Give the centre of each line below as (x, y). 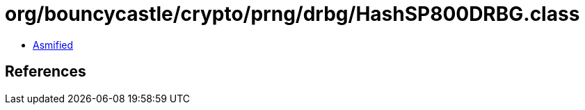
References (46, 72)
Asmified (53, 45)
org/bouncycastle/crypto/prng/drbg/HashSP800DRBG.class (292, 14)
